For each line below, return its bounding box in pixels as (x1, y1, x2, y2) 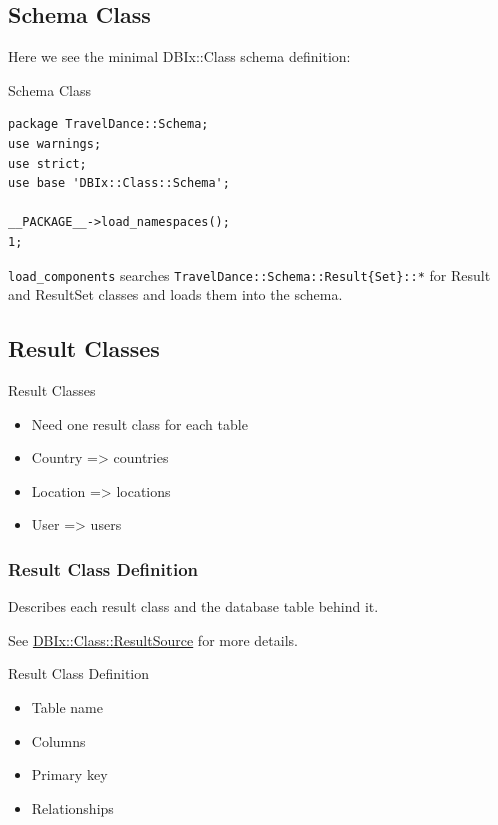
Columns (31, 730, 86, 751)
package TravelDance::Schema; (8, 117, 209, 132)
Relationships (31, 797, 114, 818)
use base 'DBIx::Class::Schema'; (8, 176, 230, 191)
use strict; (8, 156, 87, 171)
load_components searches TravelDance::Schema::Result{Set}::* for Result (8, 264, 491, 285)
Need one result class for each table (31, 413, 248, 434)
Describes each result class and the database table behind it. (8, 596, 379, 617)
